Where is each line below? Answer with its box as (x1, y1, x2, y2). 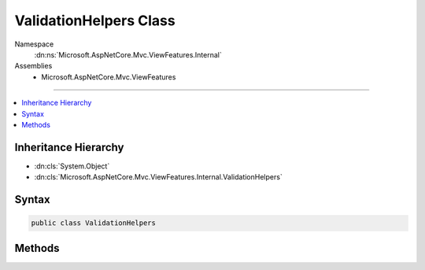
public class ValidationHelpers (31, 219, 157, 227)
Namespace (14, 39, 54, 49)
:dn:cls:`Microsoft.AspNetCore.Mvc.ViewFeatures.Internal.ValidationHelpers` (34, 172, 283, 182)
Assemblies (14, 61, 53, 71)
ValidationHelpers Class (14, 12, 176, 29)
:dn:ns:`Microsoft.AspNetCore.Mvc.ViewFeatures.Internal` (34, 50, 222, 59)
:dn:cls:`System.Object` (34, 161, 110, 171)
